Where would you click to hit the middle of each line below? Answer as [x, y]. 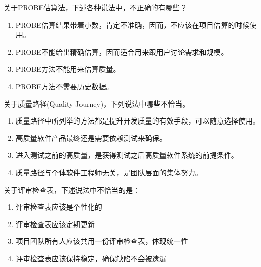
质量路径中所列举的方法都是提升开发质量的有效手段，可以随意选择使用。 [138, 121]
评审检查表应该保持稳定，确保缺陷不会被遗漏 [91, 258]
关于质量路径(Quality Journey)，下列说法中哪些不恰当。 [97, 103]
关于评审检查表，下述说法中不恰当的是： [72, 189]
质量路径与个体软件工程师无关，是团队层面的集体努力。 [109, 172]
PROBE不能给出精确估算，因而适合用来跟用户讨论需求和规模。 [122, 52]
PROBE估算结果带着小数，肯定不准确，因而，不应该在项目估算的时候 [133, 24]
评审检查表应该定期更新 [55, 224]
